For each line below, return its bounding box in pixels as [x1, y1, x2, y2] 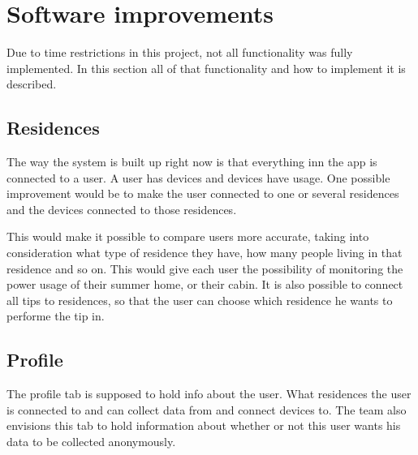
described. [6, 75, 57, 92]
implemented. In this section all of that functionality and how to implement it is [6, 59, 406, 76]
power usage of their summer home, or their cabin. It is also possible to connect [6, 276, 403, 293]
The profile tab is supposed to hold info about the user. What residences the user [6, 385, 412, 402]
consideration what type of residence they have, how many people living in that [6, 244, 403, 261]
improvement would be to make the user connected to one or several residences [6, 185, 399, 202]
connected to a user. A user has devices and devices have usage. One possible [6, 169, 390, 186]
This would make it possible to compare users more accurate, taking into [6, 228, 369, 245]
